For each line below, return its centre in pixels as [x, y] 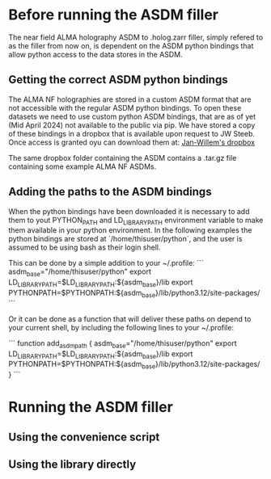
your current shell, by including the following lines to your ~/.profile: [121, 327]
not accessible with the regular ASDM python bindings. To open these [125, 107]
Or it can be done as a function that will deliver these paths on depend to [130, 319]
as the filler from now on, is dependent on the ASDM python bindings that [131, 45]
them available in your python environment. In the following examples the [130, 230]
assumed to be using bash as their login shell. [85, 247]
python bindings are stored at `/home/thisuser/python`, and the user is [125, 239]
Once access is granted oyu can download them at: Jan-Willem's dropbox [132, 142]
